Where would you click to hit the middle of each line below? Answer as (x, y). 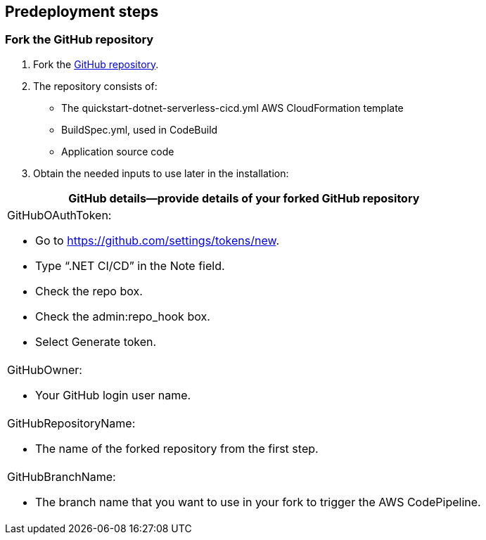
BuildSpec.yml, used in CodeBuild (140, 129)
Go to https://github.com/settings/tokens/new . (157, 240)
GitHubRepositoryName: (71, 423)
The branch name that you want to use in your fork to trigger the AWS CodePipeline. (258, 502)
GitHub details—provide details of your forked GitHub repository (244, 198)
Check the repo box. (89, 291)
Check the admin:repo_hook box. (123, 316)
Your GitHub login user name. (113, 395)
